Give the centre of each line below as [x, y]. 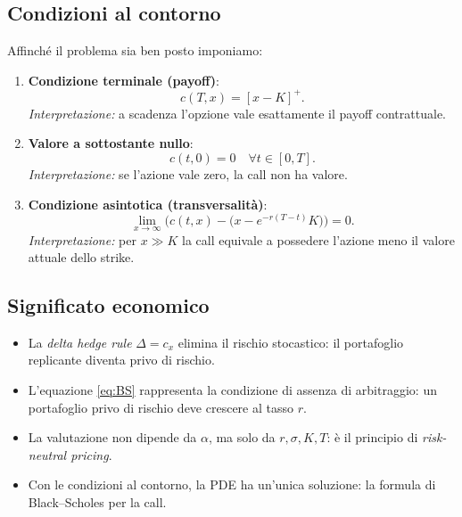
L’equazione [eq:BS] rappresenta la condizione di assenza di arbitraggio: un [232, 390]
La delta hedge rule [80, 342]
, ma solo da [242, 437]
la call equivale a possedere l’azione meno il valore [318, 239]
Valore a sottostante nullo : [111, 143]
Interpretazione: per [82, 239]
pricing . [91, 454]
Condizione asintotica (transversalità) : [148, 204]
